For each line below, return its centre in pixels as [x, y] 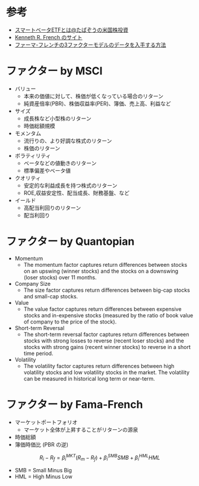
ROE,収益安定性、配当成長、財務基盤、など [76, 193]
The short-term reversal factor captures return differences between [106, 334]
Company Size [33, 283]
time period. [38, 353]
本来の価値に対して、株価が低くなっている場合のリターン [94, 96]
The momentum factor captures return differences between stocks [105, 264]
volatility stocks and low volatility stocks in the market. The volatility [107, 372]
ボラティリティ [33, 155]
